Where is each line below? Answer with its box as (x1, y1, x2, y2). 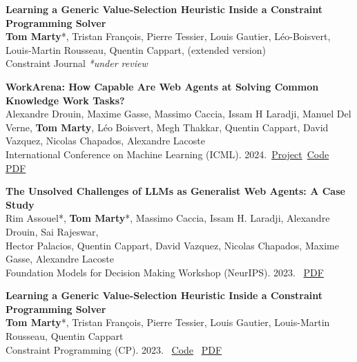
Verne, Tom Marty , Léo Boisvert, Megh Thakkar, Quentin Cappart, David (6, 120, 329, 134)
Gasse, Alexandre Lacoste (6, 251, 114, 266)
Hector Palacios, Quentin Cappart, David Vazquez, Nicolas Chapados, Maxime (6, 238, 339, 252)
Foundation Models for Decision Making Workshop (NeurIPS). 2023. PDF (6, 265, 324, 279)
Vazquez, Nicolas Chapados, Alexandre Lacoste (6, 133, 206, 148)
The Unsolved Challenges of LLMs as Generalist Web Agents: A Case (6, 184, 345, 198)
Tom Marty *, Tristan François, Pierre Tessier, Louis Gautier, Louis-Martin (6, 315, 330, 330)
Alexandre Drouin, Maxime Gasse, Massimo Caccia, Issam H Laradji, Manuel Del (6, 106, 351, 121)
